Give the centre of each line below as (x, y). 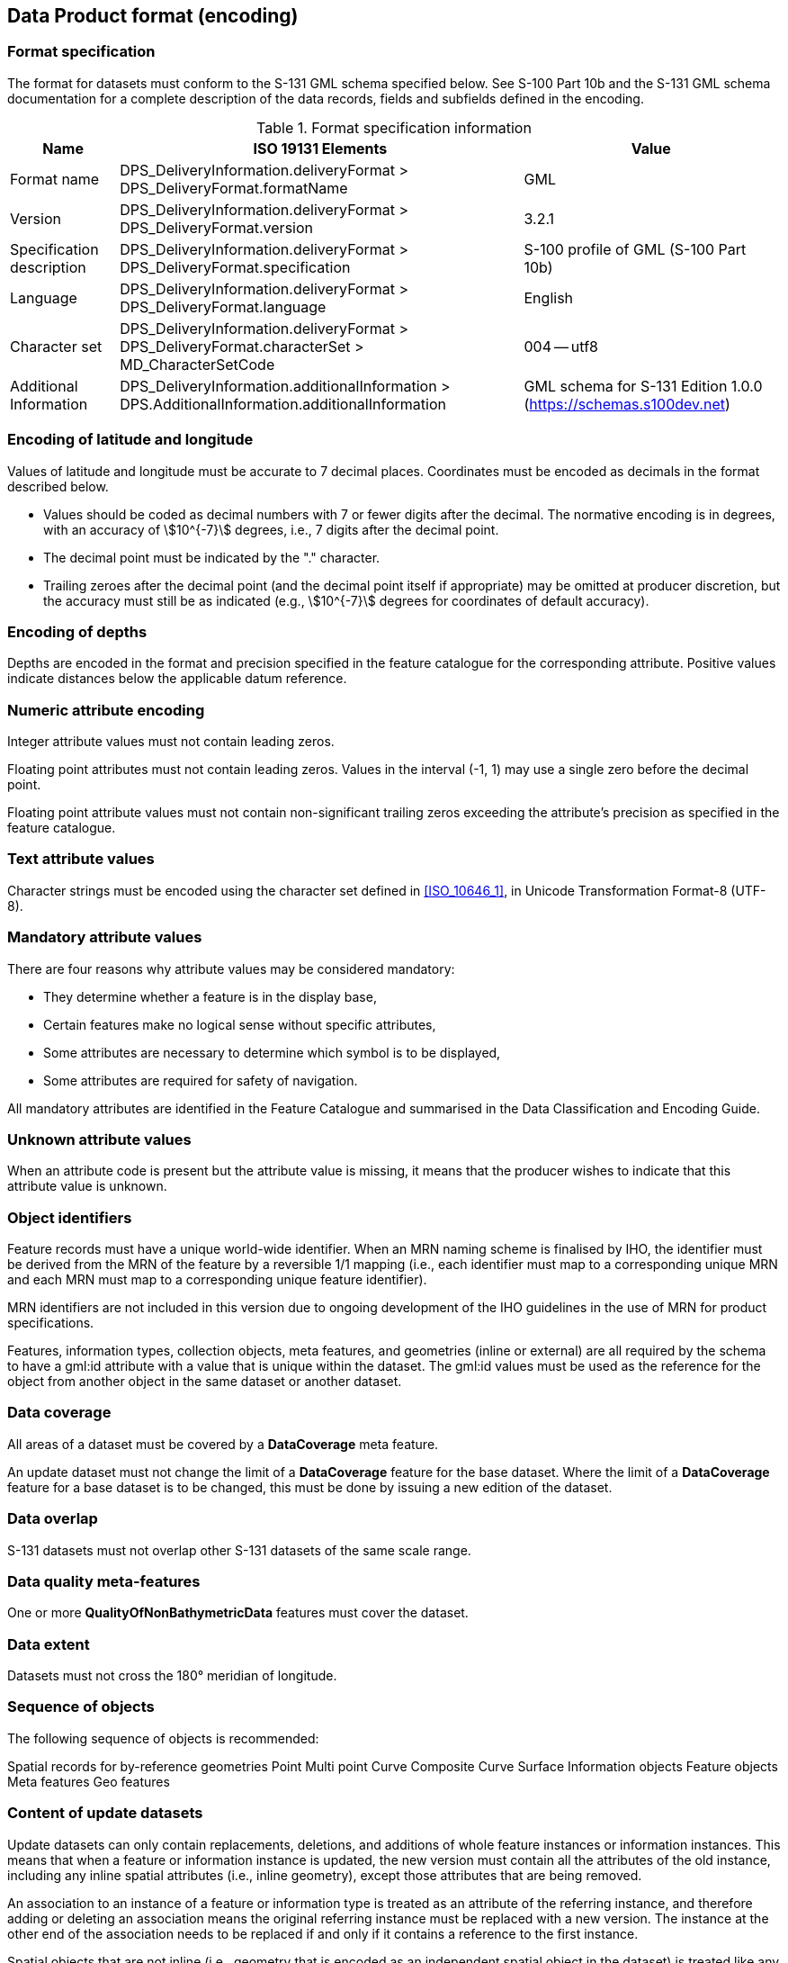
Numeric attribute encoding (106, 710)
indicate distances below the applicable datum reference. (177, 679)
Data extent (49, 1644)
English (549, 297)
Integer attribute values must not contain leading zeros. (171, 742)
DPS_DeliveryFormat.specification (235, 267)
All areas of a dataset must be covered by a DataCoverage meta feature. (223, 1444)
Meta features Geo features (89, 1781)
